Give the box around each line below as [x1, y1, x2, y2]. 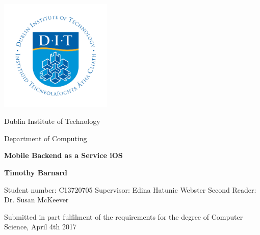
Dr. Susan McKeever [4, 194, 69, 205]
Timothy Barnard [4, 167, 68, 177]
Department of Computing [4, 133, 87, 143]
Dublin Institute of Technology [4, 116, 100, 126]
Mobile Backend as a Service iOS [4, 150, 123, 161]
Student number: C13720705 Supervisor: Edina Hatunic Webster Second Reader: [4, 184, 256, 195]
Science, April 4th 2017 [4, 221, 76, 232]
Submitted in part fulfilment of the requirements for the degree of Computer [4, 211, 243, 222]
